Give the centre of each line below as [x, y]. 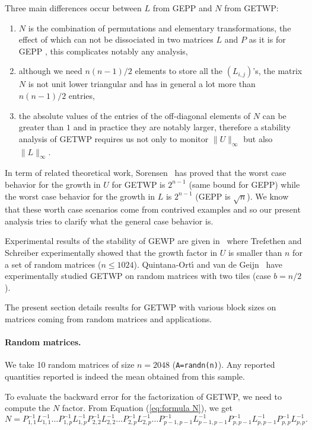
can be [274, 115]
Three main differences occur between [73, 8]
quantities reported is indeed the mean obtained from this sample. [125, 376]
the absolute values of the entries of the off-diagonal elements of [135, 115]
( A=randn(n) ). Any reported [224, 365]
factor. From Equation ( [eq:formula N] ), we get [147, 408]
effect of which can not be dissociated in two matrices [116, 39]
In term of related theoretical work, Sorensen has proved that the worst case [146, 173]
